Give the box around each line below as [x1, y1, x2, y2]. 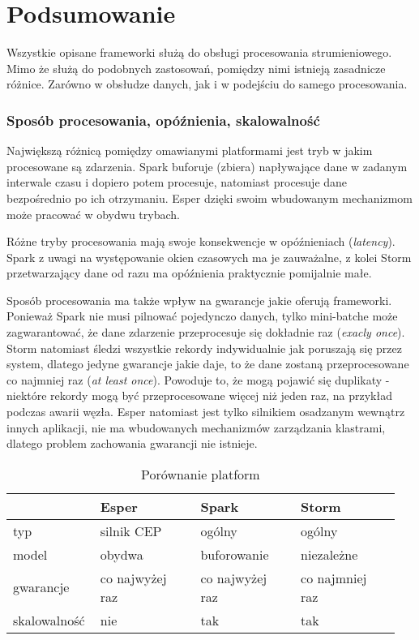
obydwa [100, 544, 143, 564]
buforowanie [200, 544, 269, 564]
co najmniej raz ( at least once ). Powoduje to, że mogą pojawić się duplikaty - [6, 371, 390, 388]
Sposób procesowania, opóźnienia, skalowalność [6, 110, 320, 130]
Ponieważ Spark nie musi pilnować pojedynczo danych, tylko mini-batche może [6, 307, 398, 324]
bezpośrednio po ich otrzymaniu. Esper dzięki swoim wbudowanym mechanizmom [6, 189, 413, 206]
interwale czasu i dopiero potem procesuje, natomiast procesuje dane [6, 174, 348, 191]
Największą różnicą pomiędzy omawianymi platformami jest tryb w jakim [6, 142, 373, 159]
